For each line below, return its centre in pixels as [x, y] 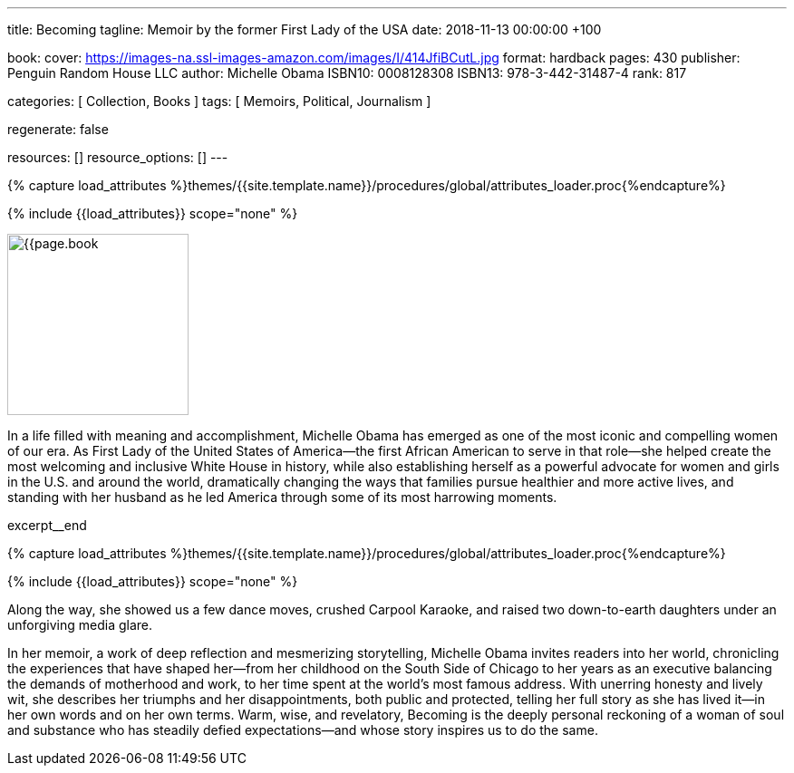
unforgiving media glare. [80, 625]
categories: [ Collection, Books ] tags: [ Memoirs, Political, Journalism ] [219, 101]
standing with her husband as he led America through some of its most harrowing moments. [282, 497]
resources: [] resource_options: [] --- [118, 157]
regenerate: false [58, 129]
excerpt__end [47, 525]
